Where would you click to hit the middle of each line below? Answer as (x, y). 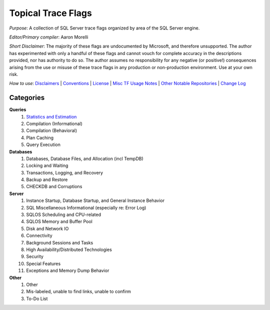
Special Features (43, 263)
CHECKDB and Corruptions (54, 186)
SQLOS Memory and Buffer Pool (59, 221)
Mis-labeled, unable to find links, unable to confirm (78, 291)
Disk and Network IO (47, 228)
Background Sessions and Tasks (60, 242)
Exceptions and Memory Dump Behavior (68, 270)
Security (35, 256)
